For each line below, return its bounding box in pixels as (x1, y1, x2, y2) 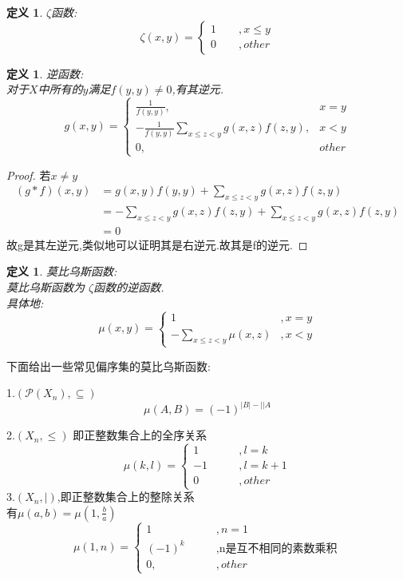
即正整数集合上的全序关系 (73, 427, 207, 443)
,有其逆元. (172, 81, 224, 97)
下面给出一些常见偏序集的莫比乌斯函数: (6, 357, 211, 374)
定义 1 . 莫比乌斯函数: (6, 263, 117, 280)
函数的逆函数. (93, 279, 164, 295)
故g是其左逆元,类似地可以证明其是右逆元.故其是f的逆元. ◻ (6, 236, 308, 252)
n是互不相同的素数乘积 (219, 542, 338, 554)
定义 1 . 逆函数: (6, 65, 84, 81)
